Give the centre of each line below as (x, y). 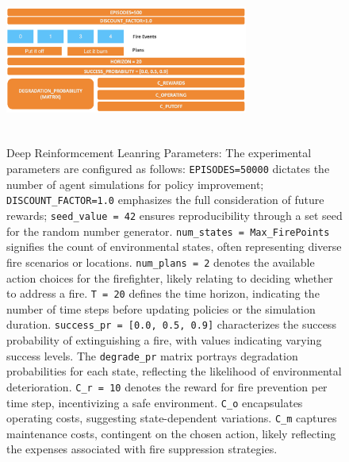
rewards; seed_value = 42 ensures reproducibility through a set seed (174, 215)
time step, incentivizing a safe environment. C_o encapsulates (155, 402)
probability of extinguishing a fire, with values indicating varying (164, 340)
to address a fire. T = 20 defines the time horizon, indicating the (163, 293)
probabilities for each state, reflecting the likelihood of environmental (174, 371)
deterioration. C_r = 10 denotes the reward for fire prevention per (167, 386)
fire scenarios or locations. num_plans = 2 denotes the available (161, 262)
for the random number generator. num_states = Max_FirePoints (168, 231)
